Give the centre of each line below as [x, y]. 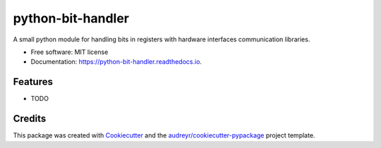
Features [33, 82]
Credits [30, 119]
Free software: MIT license [69, 52]
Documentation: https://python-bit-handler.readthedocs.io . [116, 62]
